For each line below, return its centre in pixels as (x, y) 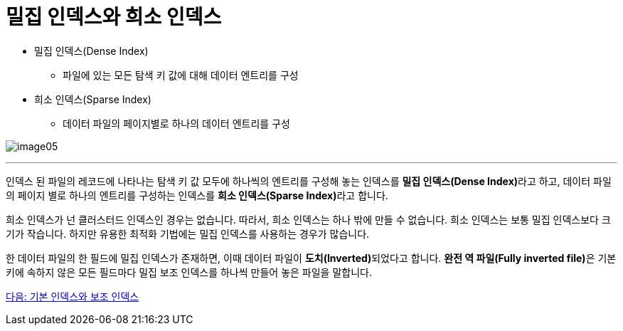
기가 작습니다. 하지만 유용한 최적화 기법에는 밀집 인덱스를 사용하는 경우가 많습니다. (188, 233)
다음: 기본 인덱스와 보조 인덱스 (73, 296)
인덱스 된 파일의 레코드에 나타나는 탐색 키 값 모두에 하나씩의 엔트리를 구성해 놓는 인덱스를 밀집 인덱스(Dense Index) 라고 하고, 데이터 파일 (309, 181)
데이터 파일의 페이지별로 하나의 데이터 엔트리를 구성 (176, 123)
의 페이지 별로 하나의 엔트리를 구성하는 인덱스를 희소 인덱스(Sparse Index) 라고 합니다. (197, 195)
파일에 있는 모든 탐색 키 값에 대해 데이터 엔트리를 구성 (181, 75)
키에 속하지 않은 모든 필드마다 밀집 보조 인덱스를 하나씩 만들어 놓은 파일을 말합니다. (189, 272)
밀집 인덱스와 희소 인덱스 (114, 17)
